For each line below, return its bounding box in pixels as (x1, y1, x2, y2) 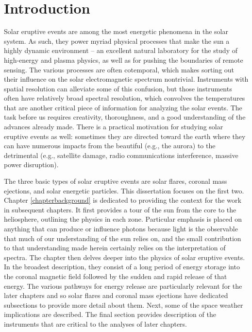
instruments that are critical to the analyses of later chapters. (4, 318, 187, 329)
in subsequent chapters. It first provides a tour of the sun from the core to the (4, 204, 236, 214)
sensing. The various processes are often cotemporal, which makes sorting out (4, 64, 235, 74)
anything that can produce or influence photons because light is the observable (4, 224, 238, 233)
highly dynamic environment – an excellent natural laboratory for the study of (4, 45, 237, 55)
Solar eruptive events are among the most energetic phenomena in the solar (4, 26, 228, 36)
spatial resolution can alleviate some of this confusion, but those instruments (4, 83, 232, 93)
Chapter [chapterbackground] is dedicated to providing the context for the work (4, 195, 241, 205)
